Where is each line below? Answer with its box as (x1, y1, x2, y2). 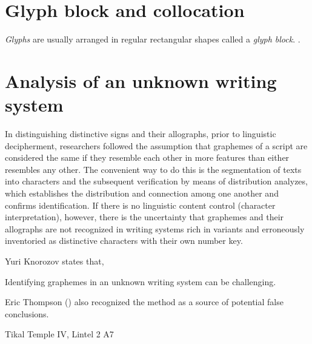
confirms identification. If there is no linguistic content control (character (5, 198, 276, 211)
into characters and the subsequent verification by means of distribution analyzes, (5, 175, 308, 187)
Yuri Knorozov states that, (5, 254, 104, 267)
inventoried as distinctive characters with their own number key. (5, 234, 243, 247)
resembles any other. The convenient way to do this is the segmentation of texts (5, 163, 302, 175)
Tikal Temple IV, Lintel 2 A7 (5, 328, 114, 340)
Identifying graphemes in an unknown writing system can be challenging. (5, 275, 276, 288)
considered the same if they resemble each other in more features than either (5, 151, 290, 164)
